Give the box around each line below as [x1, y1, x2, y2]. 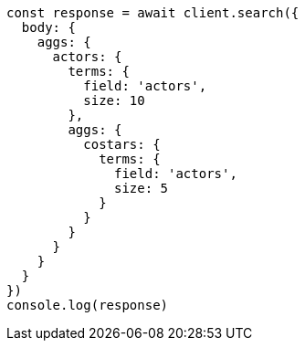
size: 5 [114, 181, 169, 195]
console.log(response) [6, 298, 169, 312]
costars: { [83, 137, 161, 152]
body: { [21, 20, 76, 35]
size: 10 [83, 93, 145, 108]
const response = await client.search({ [6, 5, 300, 20]
